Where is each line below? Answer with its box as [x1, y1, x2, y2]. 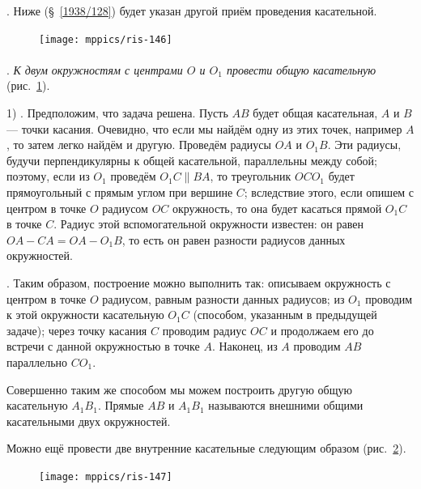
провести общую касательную [226, 61, 376, 78]
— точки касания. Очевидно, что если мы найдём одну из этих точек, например [6, 120, 402, 137]
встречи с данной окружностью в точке [6, 338, 200, 355]
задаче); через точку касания [6, 321, 147, 338]
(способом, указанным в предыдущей [193, 306, 377, 323]
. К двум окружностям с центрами [6, 61, 183, 78]
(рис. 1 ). [6, 77, 50, 94]
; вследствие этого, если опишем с [244, 184, 415, 200]
